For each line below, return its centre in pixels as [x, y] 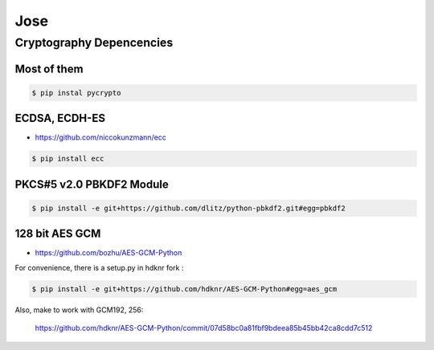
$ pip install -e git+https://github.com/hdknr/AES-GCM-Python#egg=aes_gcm [184, 289]
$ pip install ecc [68, 159]
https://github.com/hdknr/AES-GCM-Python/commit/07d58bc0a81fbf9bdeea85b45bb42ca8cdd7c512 [204, 328]
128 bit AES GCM [58, 234]
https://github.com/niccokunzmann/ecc [100, 137]
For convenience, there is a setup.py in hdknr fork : [99, 267]
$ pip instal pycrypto [76, 93]
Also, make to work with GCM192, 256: [79, 310]
